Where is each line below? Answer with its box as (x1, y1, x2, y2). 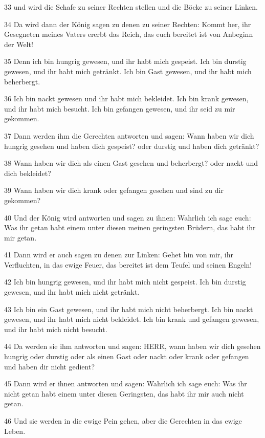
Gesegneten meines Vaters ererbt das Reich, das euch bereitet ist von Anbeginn (4, 29, 253, 39)
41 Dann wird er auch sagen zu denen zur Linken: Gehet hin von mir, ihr (4, 249, 233, 260)
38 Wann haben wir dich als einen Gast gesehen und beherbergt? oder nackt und (4, 158, 258, 168)
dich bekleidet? (4, 167, 51, 178)
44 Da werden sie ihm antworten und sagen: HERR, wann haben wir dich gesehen (4, 341, 261, 352)
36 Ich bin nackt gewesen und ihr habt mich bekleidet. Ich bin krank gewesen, (4, 93, 249, 104)
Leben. (4, 425, 26, 436)
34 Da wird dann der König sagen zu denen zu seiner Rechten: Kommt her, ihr (4, 18, 251, 29)
